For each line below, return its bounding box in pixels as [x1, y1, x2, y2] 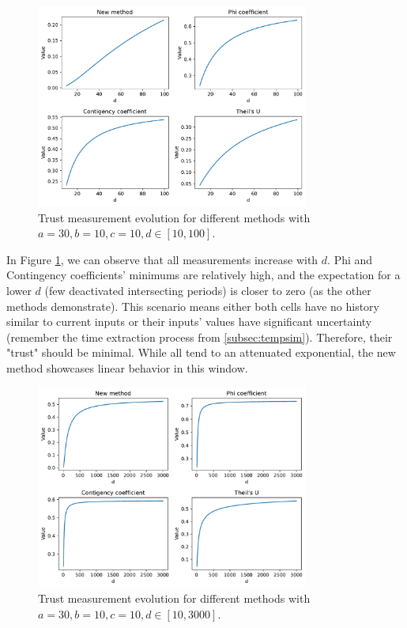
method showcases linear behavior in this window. [6, 359, 248, 376]
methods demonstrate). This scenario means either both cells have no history [6, 297, 379, 314]
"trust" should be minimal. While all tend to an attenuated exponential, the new [6, 344, 396, 361]
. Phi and [327, 251, 373, 267]
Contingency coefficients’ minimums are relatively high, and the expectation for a [6, 267, 401, 283]
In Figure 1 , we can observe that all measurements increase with [6, 251, 318, 267]
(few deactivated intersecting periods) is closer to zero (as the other [44, 282, 371, 298]
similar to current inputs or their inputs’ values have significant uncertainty [6, 313, 372, 330]
